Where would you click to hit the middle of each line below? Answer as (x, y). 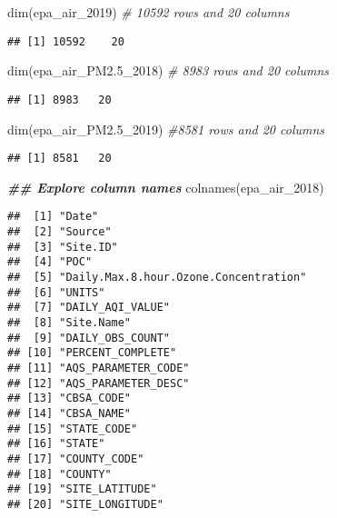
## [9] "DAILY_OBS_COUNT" (89, 338)
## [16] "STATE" (56, 444)
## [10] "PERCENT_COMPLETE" (92, 353)
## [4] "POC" (50, 262)
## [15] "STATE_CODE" (73, 428)
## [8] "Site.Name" (69, 322)
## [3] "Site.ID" (63, 247)
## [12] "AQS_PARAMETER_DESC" (99, 383)
